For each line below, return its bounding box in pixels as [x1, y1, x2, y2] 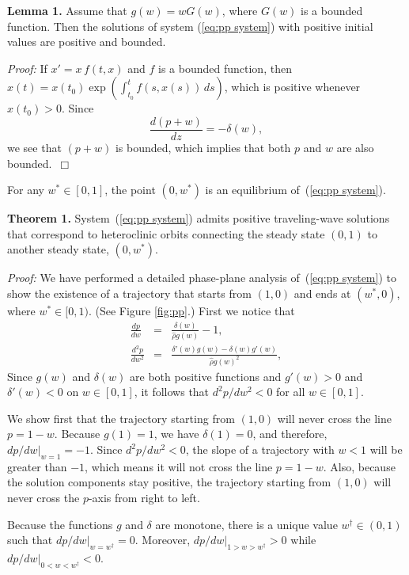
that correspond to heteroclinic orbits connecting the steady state [7, 225, 325, 242]
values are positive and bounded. [7, 33, 166, 50]
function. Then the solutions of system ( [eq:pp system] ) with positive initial [7, 17, 373, 34]
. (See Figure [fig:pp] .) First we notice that [88, 303, 295, 318]
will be [369, 441, 403, 458]
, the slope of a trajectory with [185, 441, 335, 458]
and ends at [293, 285, 351, 301]
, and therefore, [252, 425, 328, 442]
